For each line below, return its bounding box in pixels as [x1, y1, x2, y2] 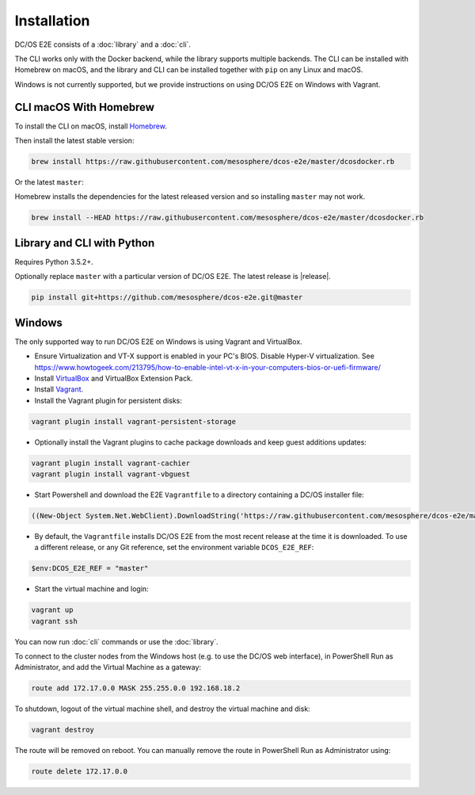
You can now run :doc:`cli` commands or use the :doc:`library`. [14, 636, 218, 646]
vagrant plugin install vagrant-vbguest [31, 470, 190, 479]
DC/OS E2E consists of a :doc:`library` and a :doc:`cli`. [14, 40, 192, 49]
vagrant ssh [31, 617, 78, 625]
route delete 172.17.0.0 [31, 767, 128, 776]
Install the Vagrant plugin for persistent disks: [34, 396, 182, 405]
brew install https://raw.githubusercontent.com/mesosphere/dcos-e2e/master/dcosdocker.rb [31, 157, 395, 166]
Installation [14, 12, 90, 29]
